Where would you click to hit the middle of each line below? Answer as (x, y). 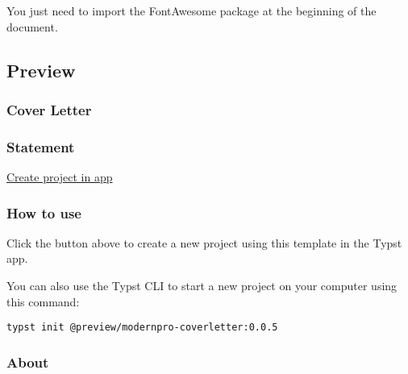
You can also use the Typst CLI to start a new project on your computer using (202, 286)
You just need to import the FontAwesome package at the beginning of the (192, 10)
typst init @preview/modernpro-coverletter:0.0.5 (142, 328)
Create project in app (60, 177)
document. (32, 26)
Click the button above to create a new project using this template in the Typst (204, 242)
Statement (41, 146)
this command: (43, 301)
